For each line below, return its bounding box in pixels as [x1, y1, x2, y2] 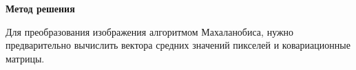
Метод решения [6, 1, 75, 15]
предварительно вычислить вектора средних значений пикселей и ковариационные [6, 38, 350, 52]
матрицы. [6, 51, 45, 65]
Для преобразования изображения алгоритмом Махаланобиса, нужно [6, 24, 294, 38]
